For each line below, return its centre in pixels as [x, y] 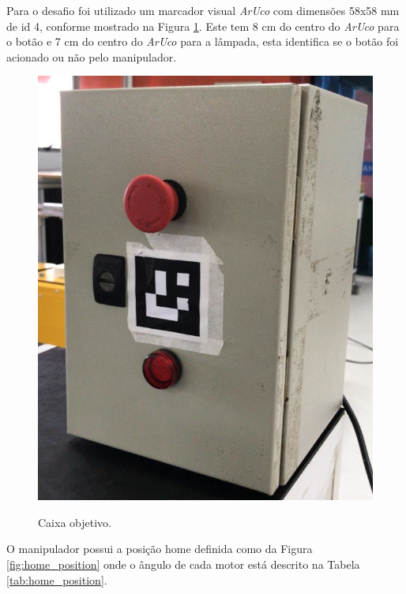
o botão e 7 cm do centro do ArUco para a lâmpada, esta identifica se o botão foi [203, 41]
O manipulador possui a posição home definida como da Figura [160, 549]
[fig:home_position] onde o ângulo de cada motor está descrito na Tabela [183, 564]
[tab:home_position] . [57, 579]
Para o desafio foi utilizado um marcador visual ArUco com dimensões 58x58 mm [203, 10]
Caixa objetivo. [75, 522]
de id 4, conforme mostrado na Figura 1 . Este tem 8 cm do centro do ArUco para [203, 26]
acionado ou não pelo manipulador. [92, 56]
